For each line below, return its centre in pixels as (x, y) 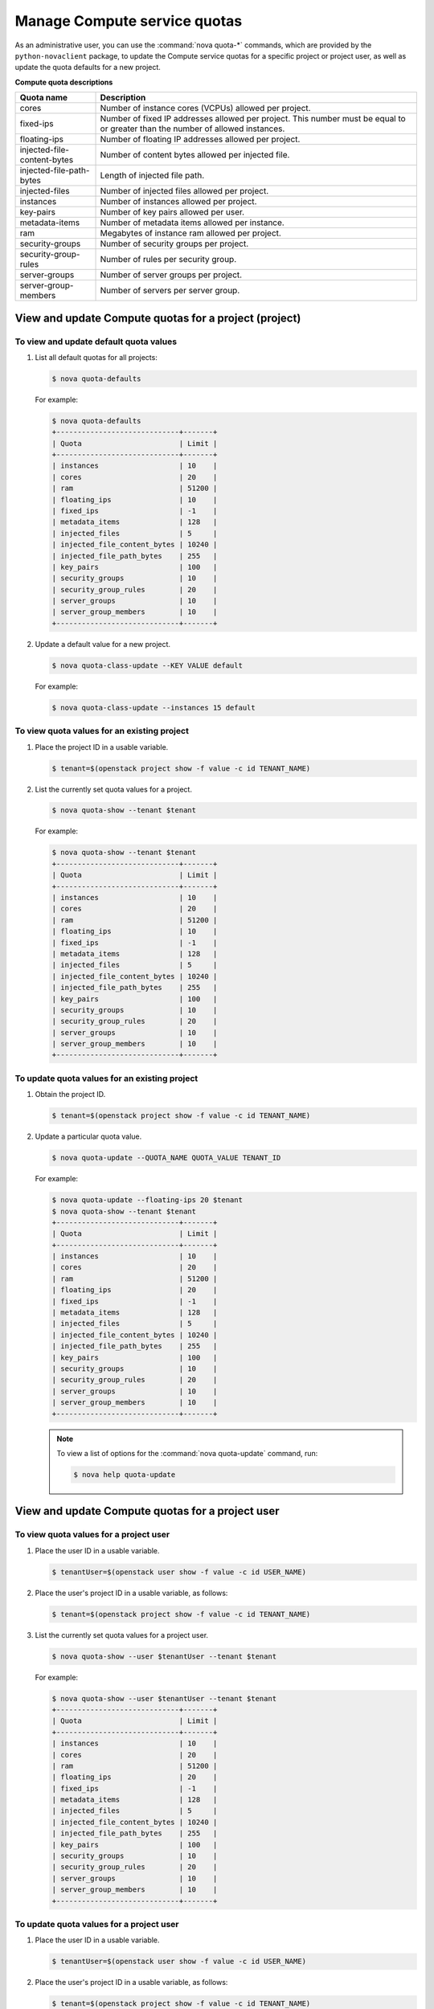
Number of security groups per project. (174, 243)
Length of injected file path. (152, 175)
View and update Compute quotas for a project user (147, 1511)
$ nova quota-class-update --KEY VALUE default (147, 665)
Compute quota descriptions (64, 82)
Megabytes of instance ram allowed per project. (190, 233)
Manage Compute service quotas (129, 21)
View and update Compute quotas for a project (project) (158, 318)
